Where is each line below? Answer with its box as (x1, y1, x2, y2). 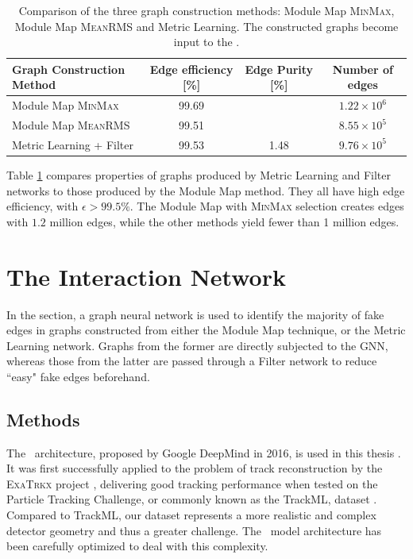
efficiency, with (6, 198, 79, 214)
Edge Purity (245, 60, 314, 77)
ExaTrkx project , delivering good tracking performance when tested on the (6, 475, 378, 492)
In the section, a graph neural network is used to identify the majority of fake (6, 306, 384, 322)
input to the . (173, 33, 240, 50)
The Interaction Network (6, 260, 286, 292)
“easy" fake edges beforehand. (6, 368, 150, 384)
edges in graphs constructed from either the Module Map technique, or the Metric (6, 322, 406, 338)
